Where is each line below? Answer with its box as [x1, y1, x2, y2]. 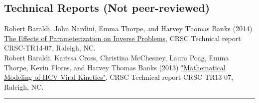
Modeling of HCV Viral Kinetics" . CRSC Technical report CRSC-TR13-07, [4, 72, 233, 82]
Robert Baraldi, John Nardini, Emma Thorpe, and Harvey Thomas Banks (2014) [4, 23, 253, 34]
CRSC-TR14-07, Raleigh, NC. [4, 43, 96, 53]
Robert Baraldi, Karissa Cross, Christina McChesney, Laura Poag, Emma [4, 52, 229, 62]
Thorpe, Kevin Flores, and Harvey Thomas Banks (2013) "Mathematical [4, 62, 226, 72]
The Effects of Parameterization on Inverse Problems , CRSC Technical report [4, 33, 241, 43]
